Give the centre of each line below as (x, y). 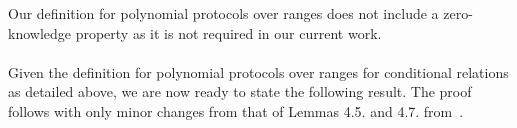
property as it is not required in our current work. (228, 32)
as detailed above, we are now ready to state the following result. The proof (240, 91)
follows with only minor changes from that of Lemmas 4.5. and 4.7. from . (236, 110)
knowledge (39, 32)
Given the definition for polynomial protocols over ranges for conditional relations (258, 71)
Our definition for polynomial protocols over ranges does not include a (223, 13)
